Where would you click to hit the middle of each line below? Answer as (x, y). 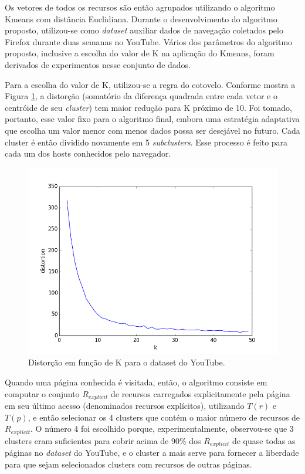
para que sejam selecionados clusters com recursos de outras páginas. (128, 464)
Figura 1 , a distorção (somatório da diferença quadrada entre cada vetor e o (141, 96)
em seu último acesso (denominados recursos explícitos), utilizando (125, 405)
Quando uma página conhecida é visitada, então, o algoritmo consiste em (136, 382)
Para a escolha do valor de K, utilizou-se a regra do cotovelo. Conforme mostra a (150, 84)
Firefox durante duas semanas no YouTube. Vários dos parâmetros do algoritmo (149, 41)
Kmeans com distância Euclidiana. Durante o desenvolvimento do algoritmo (141, 18)
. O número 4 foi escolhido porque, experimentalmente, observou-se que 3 (162, 429)
